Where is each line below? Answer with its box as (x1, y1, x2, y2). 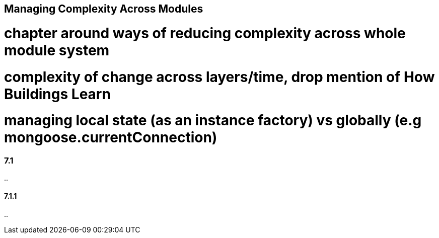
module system (4, 41, 110, 59)
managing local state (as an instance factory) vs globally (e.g (4, 112, 422, 129)
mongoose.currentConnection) (4, 129, 217, 146)
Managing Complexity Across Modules (4, 3, 203, 15)
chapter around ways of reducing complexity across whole (4, 24, 406, 42)
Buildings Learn (4, 85, 111, 103)
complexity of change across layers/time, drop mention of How (4, 68, 435, 86)
